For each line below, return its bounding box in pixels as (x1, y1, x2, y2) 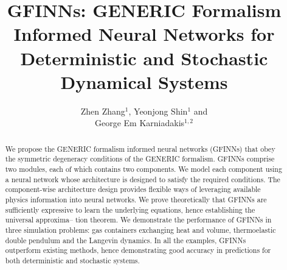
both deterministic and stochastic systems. (5, 255, 140, 265)
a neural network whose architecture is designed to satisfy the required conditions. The (5, 174, 280, 184)
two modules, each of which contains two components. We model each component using (5, 163, 282, 174)
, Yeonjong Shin (128, 104, 188, 117)
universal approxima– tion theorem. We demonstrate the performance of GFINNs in (5, 215, 272, 225)
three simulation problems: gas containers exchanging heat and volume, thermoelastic (5, 224, 276, 235)
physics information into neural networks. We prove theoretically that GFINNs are (5, 194, 267, 204)
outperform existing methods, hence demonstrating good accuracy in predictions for (5, 245, 271, 255)
